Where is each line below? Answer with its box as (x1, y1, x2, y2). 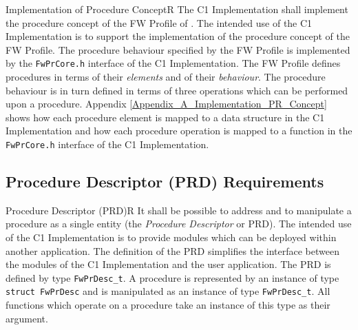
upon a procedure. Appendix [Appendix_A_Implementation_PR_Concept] (6, 96, 327, 111)
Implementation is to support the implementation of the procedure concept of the (6, 29, 350, 43)
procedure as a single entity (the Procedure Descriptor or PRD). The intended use (6, 216, 352, 231)
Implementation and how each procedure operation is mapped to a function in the (6, 123, 352, 138)
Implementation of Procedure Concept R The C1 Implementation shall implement (6, 2, 348, 16)
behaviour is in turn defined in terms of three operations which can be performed (6, 83, 348, 97)
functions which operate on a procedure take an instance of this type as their (6, 298, 330, 312)
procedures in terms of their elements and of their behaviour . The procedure (6, 70, 326, 84)
